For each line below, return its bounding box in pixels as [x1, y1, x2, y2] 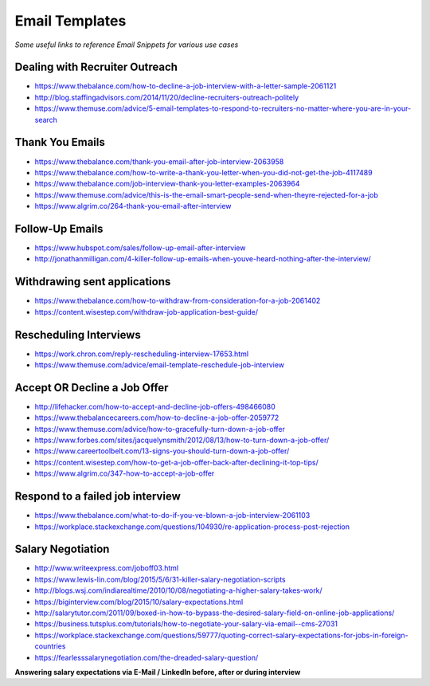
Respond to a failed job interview [14, 490, 181, 504]
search [34, 115, 57, 124]
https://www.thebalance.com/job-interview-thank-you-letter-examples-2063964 [34, 179, 300, 189]
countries [34, 641, 66, 651]
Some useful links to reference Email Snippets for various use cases [14, 40, 239, 49]
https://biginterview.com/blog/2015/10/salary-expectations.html [34, 597, 244, 606]
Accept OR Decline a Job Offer [14, 381, 169, 394]
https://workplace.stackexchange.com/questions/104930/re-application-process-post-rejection [34, 522, 350, 531]
